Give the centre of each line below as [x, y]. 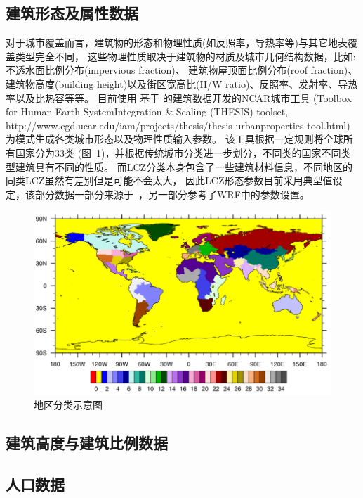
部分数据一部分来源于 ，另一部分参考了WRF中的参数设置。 [172, 194]
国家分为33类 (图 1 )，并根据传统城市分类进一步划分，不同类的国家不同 [178, 152]
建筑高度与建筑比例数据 [87, 443]
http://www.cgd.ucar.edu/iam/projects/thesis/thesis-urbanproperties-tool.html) [178, 125]
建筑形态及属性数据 [72, 13]
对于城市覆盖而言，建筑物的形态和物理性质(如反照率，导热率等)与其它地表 [177, 43]
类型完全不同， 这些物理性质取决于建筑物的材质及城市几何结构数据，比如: [185, 56]
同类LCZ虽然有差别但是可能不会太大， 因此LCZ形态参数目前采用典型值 [169, 180]
